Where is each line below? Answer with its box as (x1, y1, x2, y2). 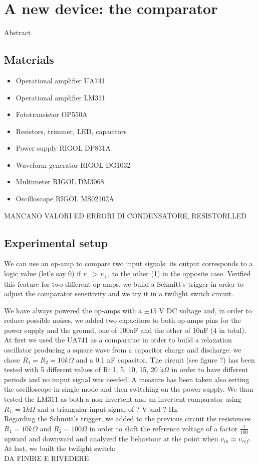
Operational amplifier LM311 (16, 92, 106, 102)
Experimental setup (4, 235, 108, 250)
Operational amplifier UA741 (16, 75, 105, 85)
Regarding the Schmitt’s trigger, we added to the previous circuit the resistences (4, 413, 251, 424)
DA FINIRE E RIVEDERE (4, 452, 89, 463)
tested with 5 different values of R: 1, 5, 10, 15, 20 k (4, 364, 164, 375)
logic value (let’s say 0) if (4, 268, 81, 279)
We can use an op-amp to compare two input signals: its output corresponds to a (4, 258, 253, 269)
